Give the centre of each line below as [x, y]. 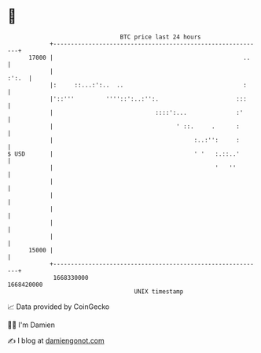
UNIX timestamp [159, 291]
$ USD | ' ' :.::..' [124, 154]
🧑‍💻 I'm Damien [31, 325]
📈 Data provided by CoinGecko [59, 307]
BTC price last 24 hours [160, 37]
